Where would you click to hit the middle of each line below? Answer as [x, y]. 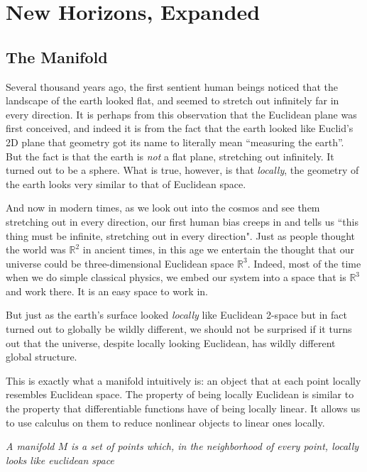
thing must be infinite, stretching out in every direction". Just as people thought [181, 235]
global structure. [42, 357]
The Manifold [57, 56]
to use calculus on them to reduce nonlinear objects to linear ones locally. [165, 422]
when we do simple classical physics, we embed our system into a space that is [176, 277]
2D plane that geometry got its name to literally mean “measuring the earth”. [175, 142]
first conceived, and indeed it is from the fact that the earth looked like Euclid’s [180, 128]
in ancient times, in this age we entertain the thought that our [218, 249]
